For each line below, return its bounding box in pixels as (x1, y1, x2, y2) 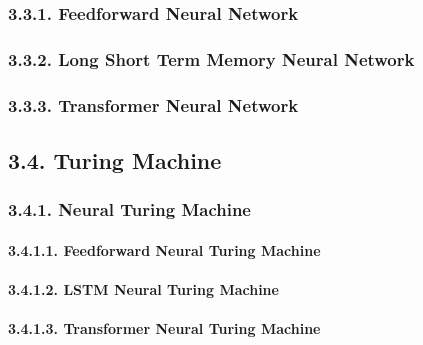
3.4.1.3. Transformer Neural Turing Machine (8, 318, 321, 339)
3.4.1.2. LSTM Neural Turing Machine (8, 278, 279, 299)
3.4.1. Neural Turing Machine (8, 197, 251, 222)
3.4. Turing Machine (8, 144, 222, 175)
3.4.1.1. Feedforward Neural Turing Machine (8, 239, 321, 260)
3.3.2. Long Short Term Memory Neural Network (8, 46, 415, 71)
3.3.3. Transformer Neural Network (8, 92, 299, 117)
